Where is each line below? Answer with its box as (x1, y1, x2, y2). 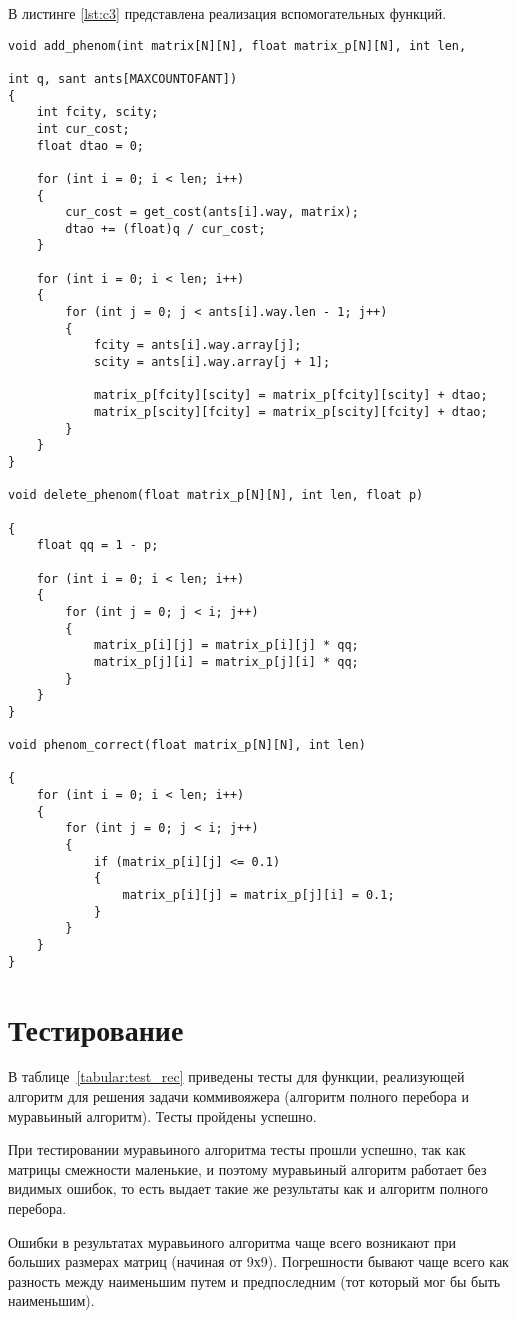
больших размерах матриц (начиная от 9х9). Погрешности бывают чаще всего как (8, 1251, 509, 1272)
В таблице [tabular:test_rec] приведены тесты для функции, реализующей (8, 1066, 465, 1087)
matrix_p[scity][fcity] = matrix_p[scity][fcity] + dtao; (93, 405, 488, 420)
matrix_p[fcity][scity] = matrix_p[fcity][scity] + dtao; (93, 388, 488, 403)
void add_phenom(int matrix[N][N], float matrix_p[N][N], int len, (8, 38, 467, 53)
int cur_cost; (36, 121, 130, 136)
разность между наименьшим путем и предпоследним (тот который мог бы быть (8, 1270, 501, 1291)
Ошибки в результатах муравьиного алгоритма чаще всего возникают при (8, 1231, 456, 1252)
